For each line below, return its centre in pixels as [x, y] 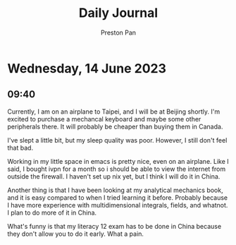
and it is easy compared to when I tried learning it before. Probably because [118, 197]
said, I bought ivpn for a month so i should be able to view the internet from [117, 169]
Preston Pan [118, 32]
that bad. [20, 148]
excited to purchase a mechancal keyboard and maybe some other [104, 119]
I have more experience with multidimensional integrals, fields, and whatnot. [118, 205]
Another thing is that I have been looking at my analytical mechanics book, [115, 190]
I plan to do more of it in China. [52, 213]
